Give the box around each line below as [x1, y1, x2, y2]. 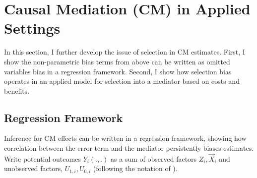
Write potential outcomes [4, 153, 81, 164]
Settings [4, 18, 61, 38]
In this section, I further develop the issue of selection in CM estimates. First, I [4, 47, 245, 57]
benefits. [4, 85, 30, 96]
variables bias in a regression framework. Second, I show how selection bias [4, 66, 232, 76]
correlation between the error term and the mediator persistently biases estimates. [4, 143, 254, 153]
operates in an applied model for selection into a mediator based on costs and [4, 76, 240, 86]
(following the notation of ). [93, 163, 178, 174]
